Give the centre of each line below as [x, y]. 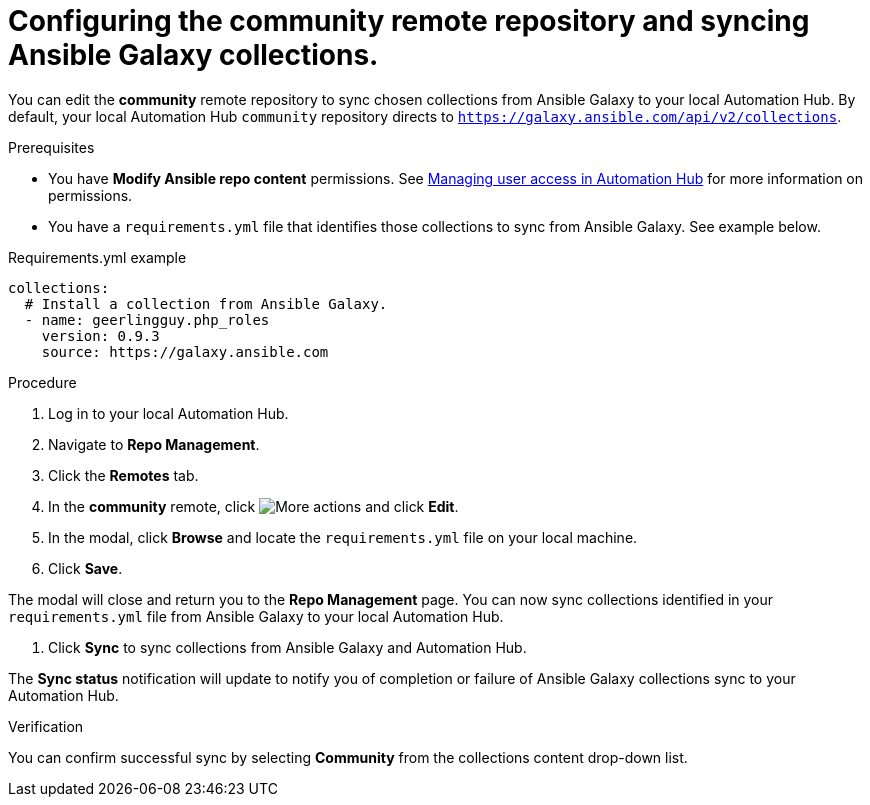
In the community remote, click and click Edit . [253, 506]
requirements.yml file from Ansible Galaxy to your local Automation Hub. [256, 616]
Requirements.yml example [97, 257]
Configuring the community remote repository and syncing [409, 21]
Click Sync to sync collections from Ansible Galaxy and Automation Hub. [287, 647]
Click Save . [85, 568]
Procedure [42, 382]
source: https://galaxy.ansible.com [185, 351]
